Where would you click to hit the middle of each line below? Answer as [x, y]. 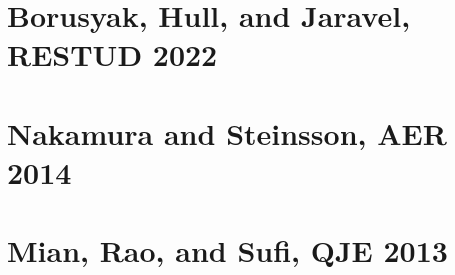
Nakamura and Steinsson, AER [227, 132]
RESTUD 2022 [112, 54]
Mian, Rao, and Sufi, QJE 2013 [227, 250]
